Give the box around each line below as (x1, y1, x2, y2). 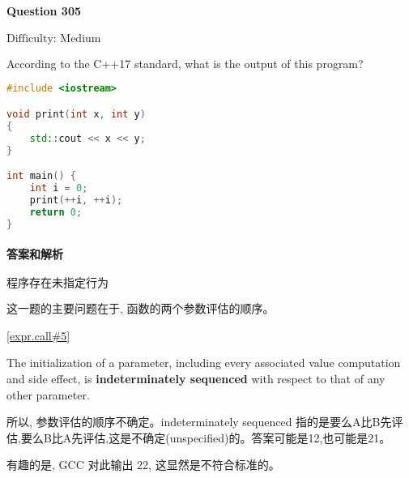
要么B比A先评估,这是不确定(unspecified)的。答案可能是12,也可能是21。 (20, 429, 391, 446)
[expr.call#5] (6, 326, 70, 344)
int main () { (6, 170, 76, 182)
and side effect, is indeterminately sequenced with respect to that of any (6, 370, 386, 387)
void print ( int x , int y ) (6, 108, 146, 120)
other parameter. (6, 386, 90, 403)
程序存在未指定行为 (6, 278, 109, 290)
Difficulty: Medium (6, 32, 101, 45)
